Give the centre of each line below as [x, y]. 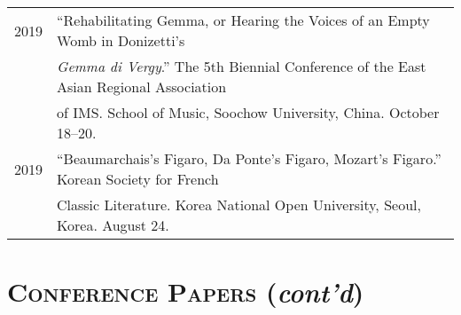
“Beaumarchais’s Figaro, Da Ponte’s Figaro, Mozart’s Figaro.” [249, 158]
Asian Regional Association [142, 87]
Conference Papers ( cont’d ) [186, 292]
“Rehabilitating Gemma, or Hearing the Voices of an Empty [243, 20]
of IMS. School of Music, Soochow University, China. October [248, 112]
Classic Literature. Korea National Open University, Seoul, [239, 205]
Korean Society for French [138, 179]
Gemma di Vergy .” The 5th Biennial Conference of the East [242, 66]
